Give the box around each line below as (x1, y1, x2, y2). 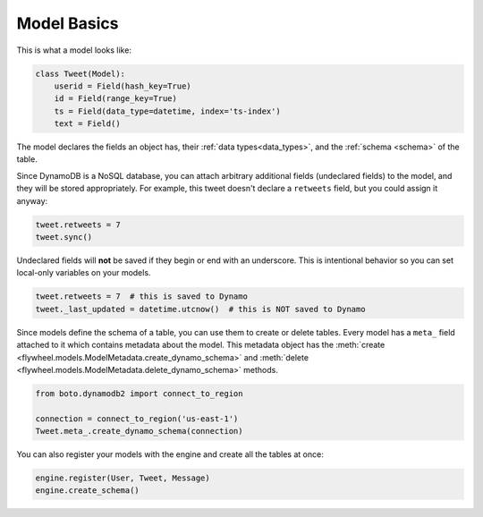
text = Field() (54, 119, 121, 129)
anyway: (16, 195, 48, 206)
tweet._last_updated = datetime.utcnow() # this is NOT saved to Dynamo (35, 304, 366, 314)
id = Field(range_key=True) (54, 94, 178, 104)
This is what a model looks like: (16, 45, 131, 55)
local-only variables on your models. (16, 267, 151, 278)
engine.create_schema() (35, 486, 140, 496)
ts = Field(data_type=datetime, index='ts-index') (54, 106, 281, 116)
